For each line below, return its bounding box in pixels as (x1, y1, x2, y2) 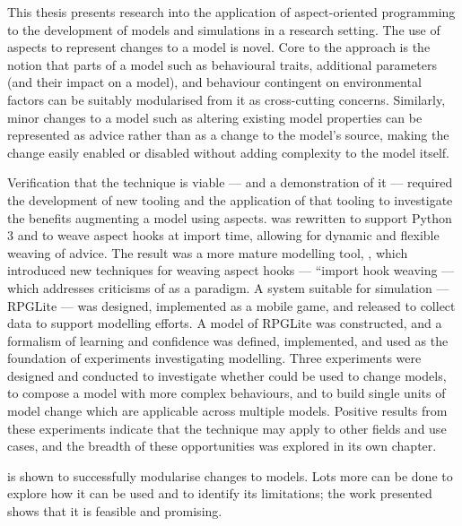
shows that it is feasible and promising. (7, 502, 222, 521)
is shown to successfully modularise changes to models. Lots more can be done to (7, 466, 453, 485)
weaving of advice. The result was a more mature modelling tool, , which (7, 243, 408, 262)
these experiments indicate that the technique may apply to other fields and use (7, 418, 447, 437)
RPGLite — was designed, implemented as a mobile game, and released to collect (7, 296, 456, 315)
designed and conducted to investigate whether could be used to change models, (7, 366, 447, 384)
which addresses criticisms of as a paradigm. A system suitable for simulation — (7, 278, 449, 297)
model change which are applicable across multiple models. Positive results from (7, 401, 448, 420)
